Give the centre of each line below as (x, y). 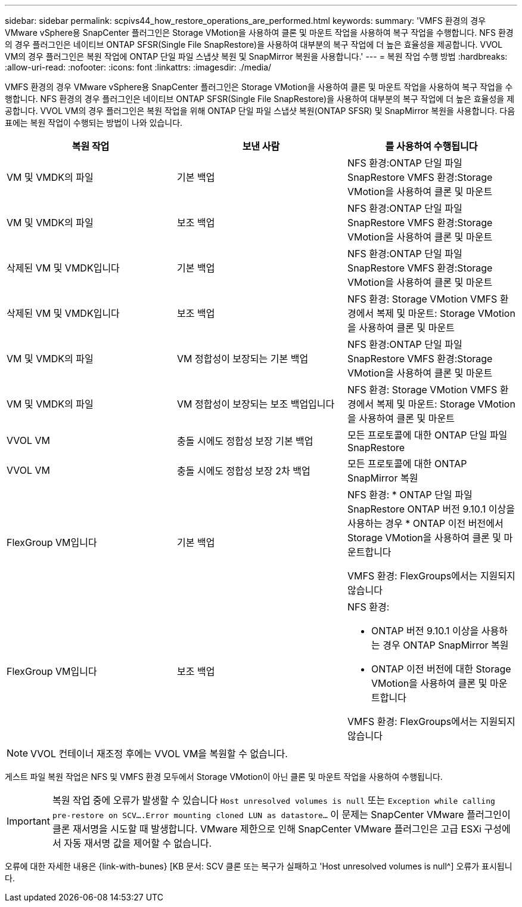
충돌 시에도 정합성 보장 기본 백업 (245, 441)
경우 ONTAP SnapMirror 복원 (446, 645)
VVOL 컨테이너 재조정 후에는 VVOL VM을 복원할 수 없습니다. (159, 754)
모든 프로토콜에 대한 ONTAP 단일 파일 (427, 435)
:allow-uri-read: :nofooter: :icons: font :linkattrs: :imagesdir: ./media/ (138, 67)
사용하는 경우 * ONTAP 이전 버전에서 (425, 523)
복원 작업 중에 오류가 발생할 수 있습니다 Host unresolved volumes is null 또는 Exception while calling (274, 800)
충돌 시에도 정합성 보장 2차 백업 (243, 471)
